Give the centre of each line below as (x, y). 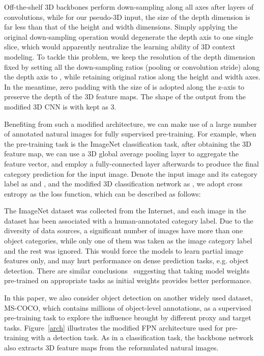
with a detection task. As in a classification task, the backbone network (142, 337)
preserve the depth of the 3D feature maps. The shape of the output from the (125, 97)
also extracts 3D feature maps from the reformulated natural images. (111, 347)
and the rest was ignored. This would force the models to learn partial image (124, 250)
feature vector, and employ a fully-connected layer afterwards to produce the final (131, 163)
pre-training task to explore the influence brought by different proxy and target (128, 318)
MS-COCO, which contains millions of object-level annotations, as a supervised (128, 307)
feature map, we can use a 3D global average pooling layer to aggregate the (122, 154)
